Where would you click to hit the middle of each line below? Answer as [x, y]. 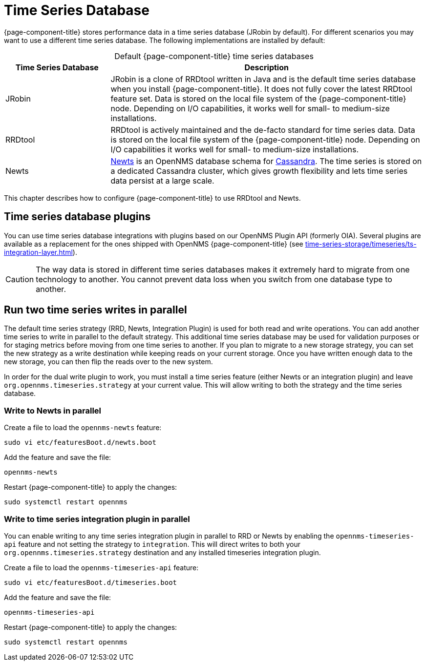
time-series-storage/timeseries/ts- [361, 244]
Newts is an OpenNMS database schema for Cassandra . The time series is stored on [266, 161]
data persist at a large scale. [162, 180]
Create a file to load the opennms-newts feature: [83, 428]
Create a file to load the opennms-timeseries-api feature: [101, 567]
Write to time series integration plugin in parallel [97, 519]
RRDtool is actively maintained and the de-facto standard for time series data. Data [263, 130]
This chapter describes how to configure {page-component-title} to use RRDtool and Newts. [152, 198]
